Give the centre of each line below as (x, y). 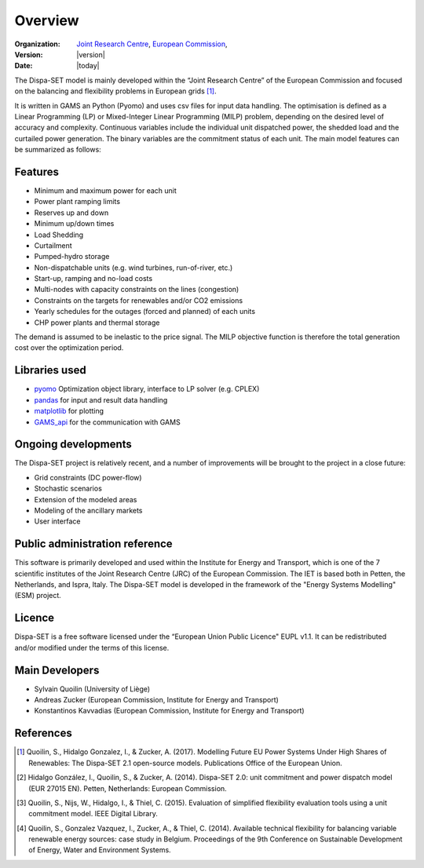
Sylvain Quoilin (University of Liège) (92, 689)
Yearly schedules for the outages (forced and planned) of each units (144, 312)
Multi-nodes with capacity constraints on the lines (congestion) (137, 290)
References (43, 733)
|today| (88, 66)
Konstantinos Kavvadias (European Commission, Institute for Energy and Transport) (170, 711)
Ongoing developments (73, 445)
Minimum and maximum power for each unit (105, 190)
